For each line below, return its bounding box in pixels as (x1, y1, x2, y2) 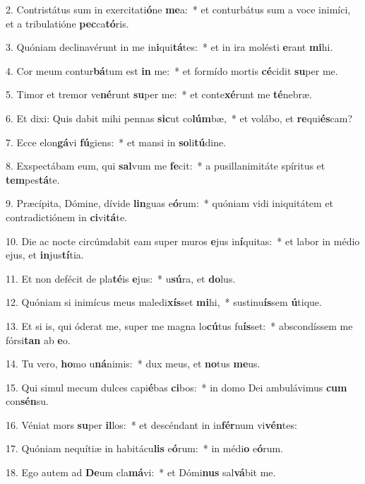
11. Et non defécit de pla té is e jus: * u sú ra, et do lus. (6, 271, 236, 285)
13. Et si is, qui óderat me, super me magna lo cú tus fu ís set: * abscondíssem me (6, 318, 353, 333)
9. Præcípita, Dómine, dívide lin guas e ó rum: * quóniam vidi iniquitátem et (6, 196, 334, 211)
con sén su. (6, 394, 49, 408)
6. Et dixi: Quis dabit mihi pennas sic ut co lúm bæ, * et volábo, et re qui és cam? (6, 110, 353, 125)
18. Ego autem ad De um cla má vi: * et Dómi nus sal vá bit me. (6, 465, 276, 480)
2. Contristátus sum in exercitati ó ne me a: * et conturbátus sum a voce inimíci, (6, 2, 351, 16)
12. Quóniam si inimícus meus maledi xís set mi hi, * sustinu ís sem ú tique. (6, 295, 322, 309)
